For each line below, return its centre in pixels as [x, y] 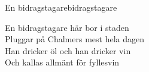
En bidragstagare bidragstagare [61, 7]
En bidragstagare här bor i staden [67, 27]
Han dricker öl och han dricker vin [68, 50]
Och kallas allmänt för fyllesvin [62, 62]
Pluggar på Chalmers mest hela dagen [74, 39]
